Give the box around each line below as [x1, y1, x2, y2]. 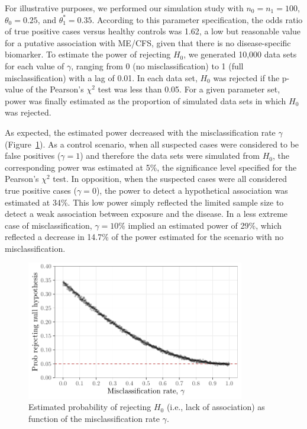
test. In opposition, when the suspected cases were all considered [53, 172, 287, 185]
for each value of [5, 59, 64, 72]
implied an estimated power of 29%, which [128, 219, 282, 231]
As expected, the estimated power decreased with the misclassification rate [5, 126, 276, 138]
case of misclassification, [5, 219, 92, 231]
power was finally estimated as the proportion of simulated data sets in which [5, 94, 286, 107]
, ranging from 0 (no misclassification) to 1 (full [71, 59, 244, 72]
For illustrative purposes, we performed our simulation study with [5, 2, 244, 14]
